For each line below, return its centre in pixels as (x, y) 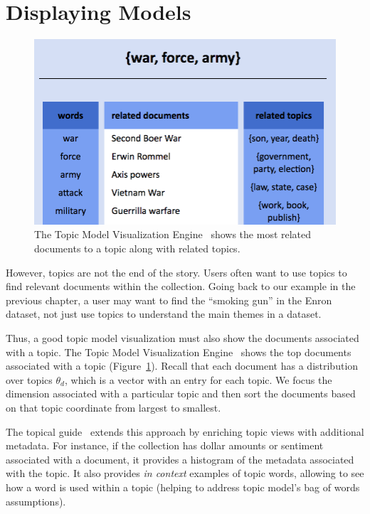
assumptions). (36, 501)
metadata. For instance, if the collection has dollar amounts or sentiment (165, 445)
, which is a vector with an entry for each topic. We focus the (198, 379)
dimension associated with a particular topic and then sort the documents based (181, 393)
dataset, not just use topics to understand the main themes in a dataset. (164, 314)
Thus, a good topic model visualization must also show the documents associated (183, 337)
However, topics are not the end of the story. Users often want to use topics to (176, 272)
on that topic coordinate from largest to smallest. (113, 407)
